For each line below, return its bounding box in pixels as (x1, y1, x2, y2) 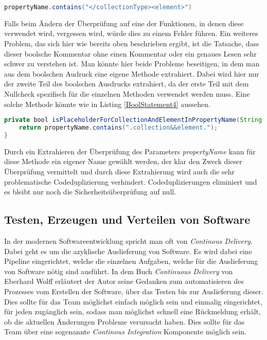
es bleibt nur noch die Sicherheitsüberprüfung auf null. (4, 186, 176, 197)
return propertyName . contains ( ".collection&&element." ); (19, 124, 218, 132)
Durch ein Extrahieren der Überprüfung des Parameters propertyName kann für (4, 146, 256, 156)
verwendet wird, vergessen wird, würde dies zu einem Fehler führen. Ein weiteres (4, 28, 258, 39)
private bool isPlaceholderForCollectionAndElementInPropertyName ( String (4, 116, 262, 124)
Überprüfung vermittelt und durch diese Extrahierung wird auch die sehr (4, 166, 235, 177)
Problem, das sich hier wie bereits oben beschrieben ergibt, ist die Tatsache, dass (4, 38, 259, 49)
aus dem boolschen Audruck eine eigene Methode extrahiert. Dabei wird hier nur (4, 68, 259, 79)
